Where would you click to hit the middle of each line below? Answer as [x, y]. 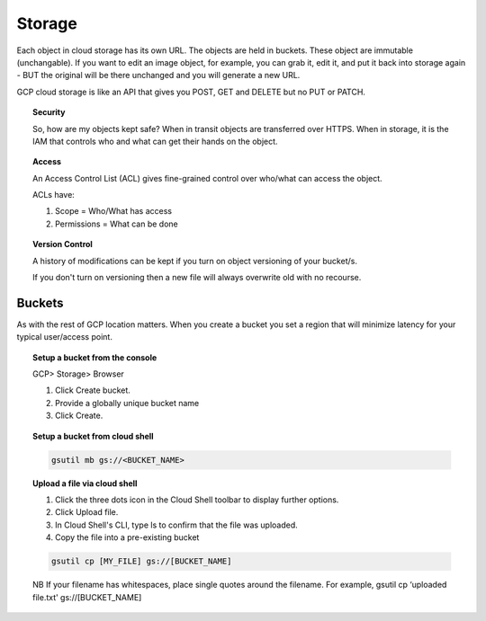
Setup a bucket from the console [95, 357]
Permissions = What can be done [117, 224]
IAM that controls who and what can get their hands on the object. [155, 141]
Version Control [63, 244]
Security [49, 112]
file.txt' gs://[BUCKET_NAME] [87, 597]
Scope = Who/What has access [114, 211]
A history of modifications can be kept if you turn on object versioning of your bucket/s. [195, 261]
